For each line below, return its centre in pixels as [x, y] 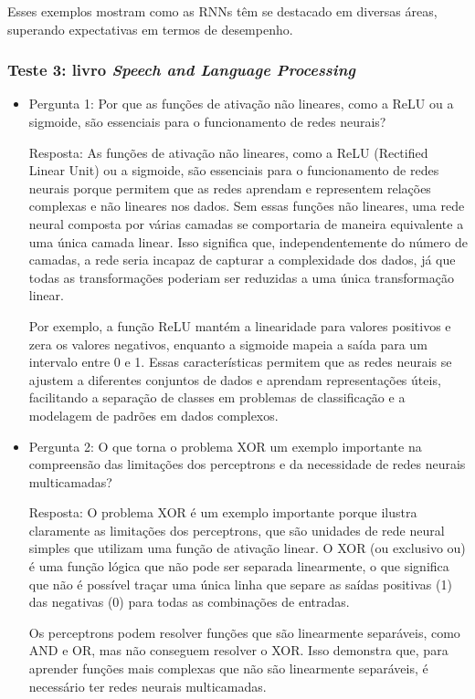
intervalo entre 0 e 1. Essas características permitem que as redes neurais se [240, 362]
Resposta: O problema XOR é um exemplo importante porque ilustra [223, 512]
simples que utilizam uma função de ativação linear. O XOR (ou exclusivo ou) [247, 548]
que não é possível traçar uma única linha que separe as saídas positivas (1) [240, 584]
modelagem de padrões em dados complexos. [153, 415]
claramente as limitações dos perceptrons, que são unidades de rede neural [237, 530]
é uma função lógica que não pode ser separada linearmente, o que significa [239, 566]
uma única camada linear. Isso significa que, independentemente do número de [248, 241]
